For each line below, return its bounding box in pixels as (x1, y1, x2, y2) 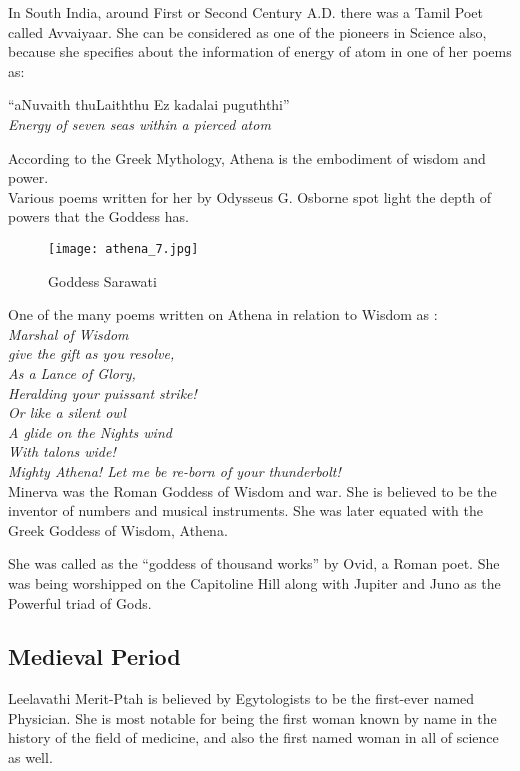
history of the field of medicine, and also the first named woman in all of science (8, 727, 499, 748)
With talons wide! (8, 441, 116, 462)
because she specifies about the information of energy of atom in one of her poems (8, 41, 512, 62)
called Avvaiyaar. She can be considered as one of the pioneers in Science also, (8, 21, 487, 42)
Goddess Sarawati (48, 270, 157, 291)
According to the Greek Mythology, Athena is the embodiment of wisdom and (8, 147, 486, 168)
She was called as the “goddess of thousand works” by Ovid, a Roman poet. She (8, 553, 500, 574)
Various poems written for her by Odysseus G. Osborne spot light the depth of (8, 186, 492, 207)
